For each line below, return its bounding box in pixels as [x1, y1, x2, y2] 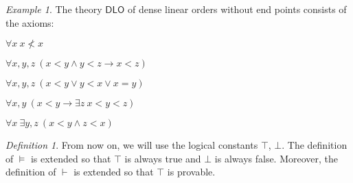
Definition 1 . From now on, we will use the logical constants [5, 138, 258, 152]
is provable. [167, 164, 216, 179]
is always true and [124, 151, 201, 165]
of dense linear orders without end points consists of [127, 2, 347, 16]
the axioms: [5, 15, 54, 29]
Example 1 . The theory [5, 2, 102, 16]
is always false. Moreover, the [214, 151, 339, 165]
